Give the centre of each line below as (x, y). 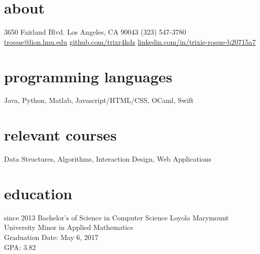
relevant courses (60, 135)
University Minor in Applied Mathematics (69, 227)
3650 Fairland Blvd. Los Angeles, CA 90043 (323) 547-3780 (95, 32)
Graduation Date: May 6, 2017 (51, 237)
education (38, 193)
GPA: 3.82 (20, 247)
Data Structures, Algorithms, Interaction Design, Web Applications (108, 159)
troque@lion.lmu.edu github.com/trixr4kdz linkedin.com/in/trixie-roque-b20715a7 (130, 41)
